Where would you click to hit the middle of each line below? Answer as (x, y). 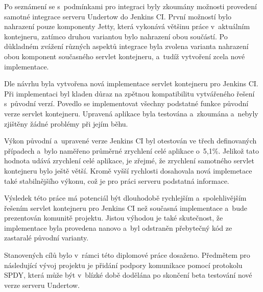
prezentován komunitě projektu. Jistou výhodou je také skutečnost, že (114, 218)
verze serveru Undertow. (42, 285)
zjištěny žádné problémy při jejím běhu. (66, 123)
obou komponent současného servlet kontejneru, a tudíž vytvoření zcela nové (125, 56)
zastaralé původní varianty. (46, 238)
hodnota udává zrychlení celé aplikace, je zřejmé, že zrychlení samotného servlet (129, 161)
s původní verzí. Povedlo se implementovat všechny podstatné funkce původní (126, 103)
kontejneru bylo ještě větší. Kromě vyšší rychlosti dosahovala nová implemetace (128, 170)
